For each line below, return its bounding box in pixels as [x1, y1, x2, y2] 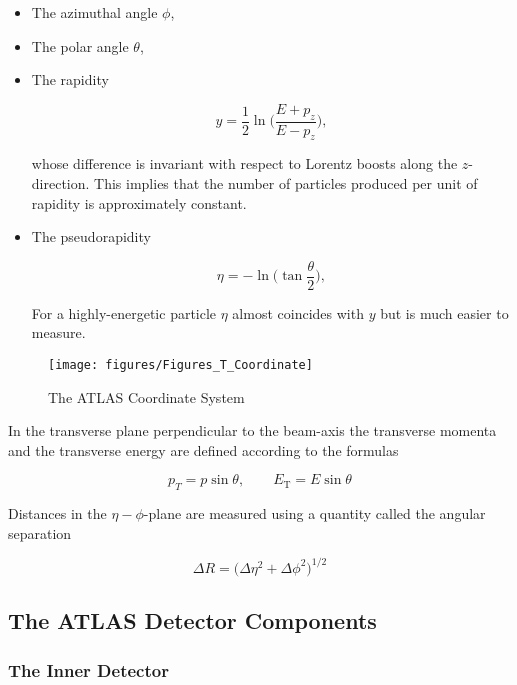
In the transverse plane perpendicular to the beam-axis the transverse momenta [8, 420, 497, 441]
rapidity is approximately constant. [31, 192, 247, 213]
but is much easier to [380, 302, 509, 323]
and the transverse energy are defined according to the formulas [8, 439, 399, 460]
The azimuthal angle [31, 2, 158, 22]
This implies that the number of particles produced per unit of [94, 173, 478, 193]
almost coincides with [232, 302, 364, 323]
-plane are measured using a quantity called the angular [143, 503, 486, 524]
